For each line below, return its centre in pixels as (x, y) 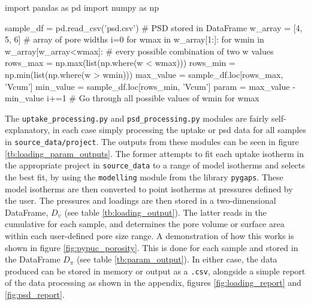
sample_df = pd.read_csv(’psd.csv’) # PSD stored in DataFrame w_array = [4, (154, 27)
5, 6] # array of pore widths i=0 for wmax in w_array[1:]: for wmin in (135, 39)
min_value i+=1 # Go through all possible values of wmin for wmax (132, 98)
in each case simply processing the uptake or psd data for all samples (179, 130)
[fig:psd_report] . (35, 294)
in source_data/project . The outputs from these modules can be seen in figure (152, 141)
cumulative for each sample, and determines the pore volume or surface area (145, 224)
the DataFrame (33, 259)
